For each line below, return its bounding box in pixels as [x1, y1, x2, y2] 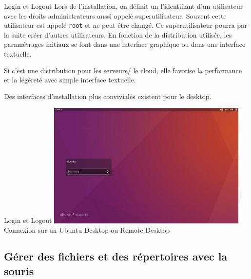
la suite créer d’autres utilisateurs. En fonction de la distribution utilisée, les [4, 29, 232, 40]
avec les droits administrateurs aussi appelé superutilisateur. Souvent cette [4, 10, 227, 20]
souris [4, 263, 34, 278]
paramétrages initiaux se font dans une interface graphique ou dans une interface [4, 39, 246, 49]
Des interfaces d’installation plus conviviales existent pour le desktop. [4, 91, 212, 101]
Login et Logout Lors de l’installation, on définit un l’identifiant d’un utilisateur [4, 1, 243, 11]
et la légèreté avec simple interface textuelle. [4, 75, 136, 85]
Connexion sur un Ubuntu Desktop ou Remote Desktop [4, 225, 170, 235]
